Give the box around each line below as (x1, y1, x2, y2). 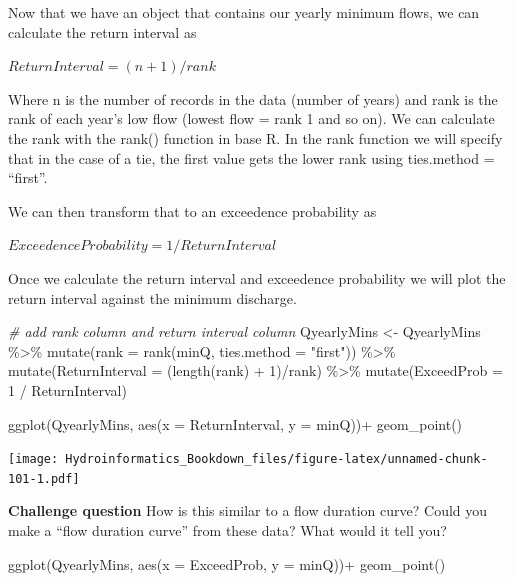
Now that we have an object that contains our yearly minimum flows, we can (8, 2, 480, 22)
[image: (8, 452, 59, 467)
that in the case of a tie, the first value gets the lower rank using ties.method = (8, 147, 495, 168)
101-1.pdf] (8, 471, 80, 486)
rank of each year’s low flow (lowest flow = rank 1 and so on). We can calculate (8, 108, 495, 129)
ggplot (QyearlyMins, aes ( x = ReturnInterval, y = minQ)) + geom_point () (8, 413, 463, 434)
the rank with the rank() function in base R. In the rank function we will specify (8, 127, 503, 148)
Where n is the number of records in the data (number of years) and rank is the (8, 88, 498, 109)
